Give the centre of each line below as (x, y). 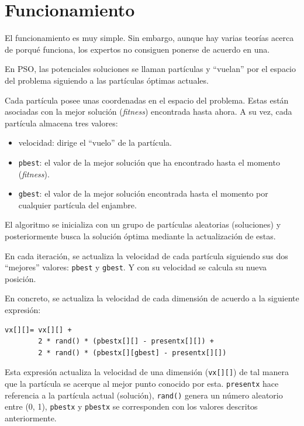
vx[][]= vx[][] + (38, 330)
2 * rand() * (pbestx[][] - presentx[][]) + (126, 341)
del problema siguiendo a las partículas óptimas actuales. (107, 80)
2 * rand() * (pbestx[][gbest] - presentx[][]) (132, 353)
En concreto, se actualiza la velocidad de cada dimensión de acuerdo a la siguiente (152, 298)
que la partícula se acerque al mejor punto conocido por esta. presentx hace (142, 384)
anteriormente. (31, 418)
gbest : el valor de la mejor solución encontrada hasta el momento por (143, 193)
